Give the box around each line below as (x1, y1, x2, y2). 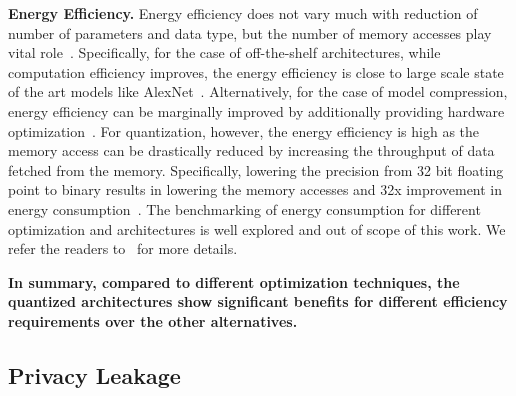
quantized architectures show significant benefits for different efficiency (8, 291, 508, 312)
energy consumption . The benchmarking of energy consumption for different (8, 198, 481, 219)
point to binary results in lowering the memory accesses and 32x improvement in (8, 179, 503, 200)
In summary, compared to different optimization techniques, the (8, 271, 460, 292)
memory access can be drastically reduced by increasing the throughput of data (8, 140, 495, 161)
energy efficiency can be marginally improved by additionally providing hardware (8, 100, 505, 121)
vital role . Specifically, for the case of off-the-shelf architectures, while (8, 42, 441, 63)
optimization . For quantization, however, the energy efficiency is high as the (8, 120, 480, 141)
